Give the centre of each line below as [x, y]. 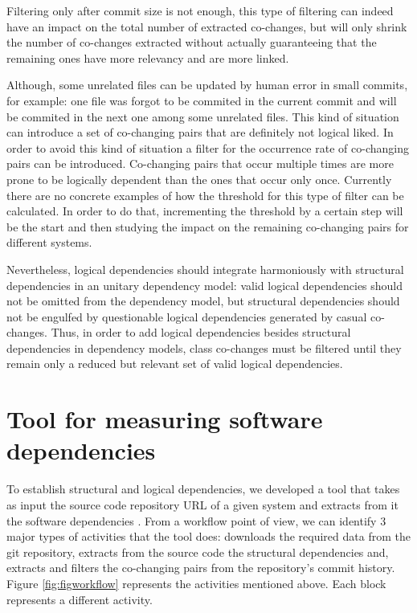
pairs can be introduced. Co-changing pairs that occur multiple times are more [200, 163]
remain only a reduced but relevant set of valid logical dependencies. [175, 364]
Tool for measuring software [165, 419]
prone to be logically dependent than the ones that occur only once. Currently [199, 179]
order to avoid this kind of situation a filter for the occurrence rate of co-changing [208, 147]
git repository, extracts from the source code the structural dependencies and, [198, 552]
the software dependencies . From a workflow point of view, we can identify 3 [196, 520]
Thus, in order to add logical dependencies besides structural [201, 332]
